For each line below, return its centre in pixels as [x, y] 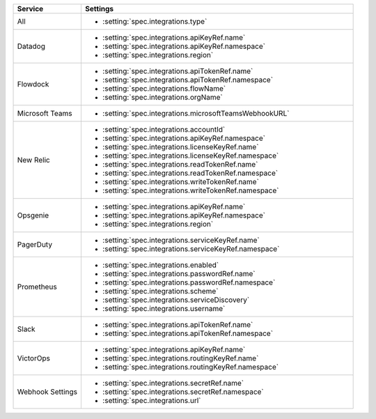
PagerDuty [34, 244]
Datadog [31, 46]
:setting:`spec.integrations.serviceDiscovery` [176, 300]
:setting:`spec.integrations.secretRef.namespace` [183, 392]
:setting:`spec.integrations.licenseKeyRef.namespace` [190, 155]
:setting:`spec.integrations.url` [151, 401]
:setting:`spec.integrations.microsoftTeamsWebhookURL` [196, 113]
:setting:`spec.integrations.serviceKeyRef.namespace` [191, 249]
